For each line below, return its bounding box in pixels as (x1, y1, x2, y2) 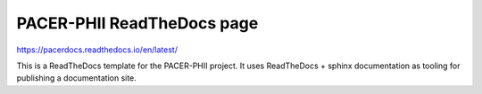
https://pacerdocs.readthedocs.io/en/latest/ (16, 44, 179, 55)
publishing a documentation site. (16, 73, 137, 83)
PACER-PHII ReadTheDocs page (16, 13, 259, 33)
